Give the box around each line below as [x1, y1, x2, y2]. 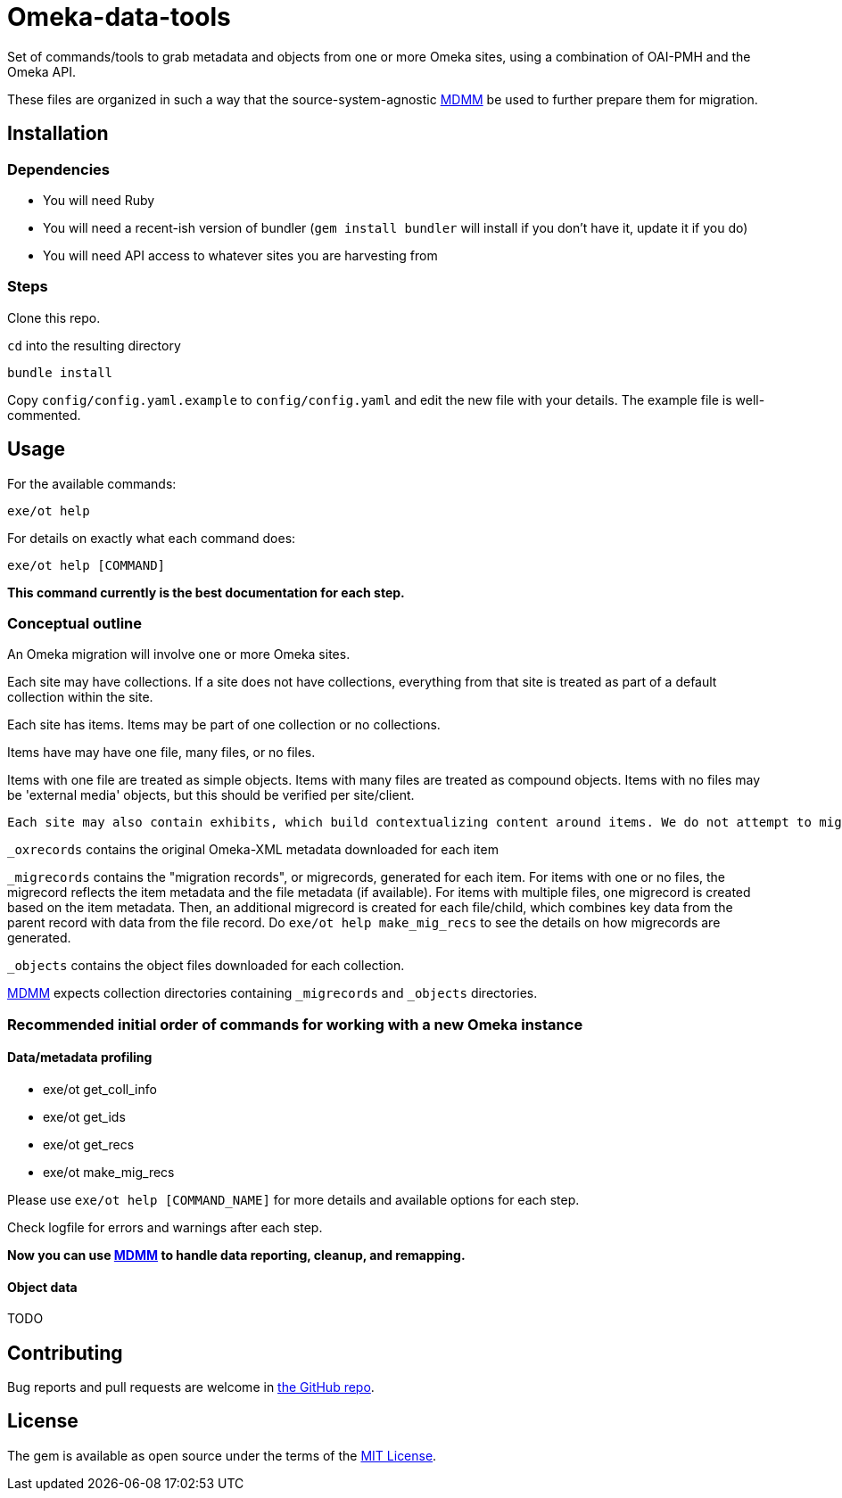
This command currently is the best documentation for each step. [7, 584, 405, 600]
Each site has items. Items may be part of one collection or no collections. [7, 717, 441, 733]
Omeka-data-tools [7, 2, 231, 32]
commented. [7, 407, 81, 423]
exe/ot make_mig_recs [43, 1164, 175, 1180]
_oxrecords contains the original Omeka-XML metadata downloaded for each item [7, 842, 499, 858]
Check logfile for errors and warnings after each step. [7, 1219, 323, 1235]
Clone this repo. [7, 309, 101, 325]
